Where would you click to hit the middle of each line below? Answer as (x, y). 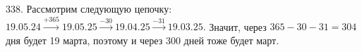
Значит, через (238, 26)
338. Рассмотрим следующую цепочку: (89, 8)
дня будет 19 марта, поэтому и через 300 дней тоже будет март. (143, 40)
